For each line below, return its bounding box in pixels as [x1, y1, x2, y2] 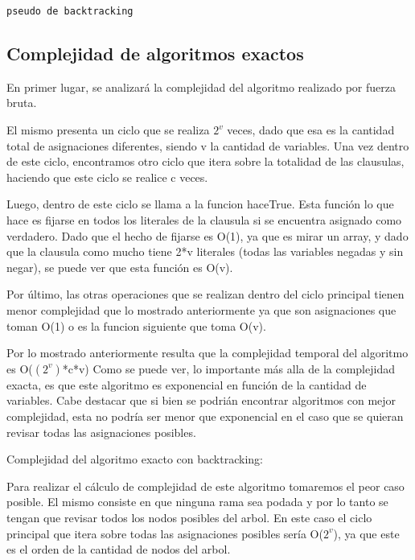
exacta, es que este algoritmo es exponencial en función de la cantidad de [6, 376, 367, 393]
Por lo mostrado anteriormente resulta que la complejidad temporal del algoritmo [6, 344, 409, 361]
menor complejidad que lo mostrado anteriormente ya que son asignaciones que [6, 301, 397, 318]
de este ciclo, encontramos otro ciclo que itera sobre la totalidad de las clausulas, [6, 153, 405, 170]
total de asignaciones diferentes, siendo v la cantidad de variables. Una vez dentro [6, 137, 409, 154]
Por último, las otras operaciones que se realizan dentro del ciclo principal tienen [6, 286, 405, 303]
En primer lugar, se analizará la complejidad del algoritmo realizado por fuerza [6, 78, 397, 95]
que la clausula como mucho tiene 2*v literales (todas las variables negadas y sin [6, 243, 404, 260]
